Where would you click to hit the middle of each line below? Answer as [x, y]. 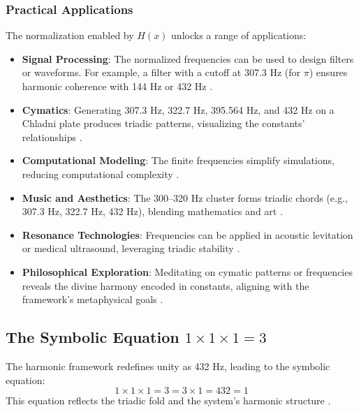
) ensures [328, 72]
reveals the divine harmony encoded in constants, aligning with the [166, 285]
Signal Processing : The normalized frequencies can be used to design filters [188, 58]
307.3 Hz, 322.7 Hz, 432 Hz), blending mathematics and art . [152, 211]
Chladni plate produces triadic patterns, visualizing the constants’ [163, 123]
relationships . [52, 137]
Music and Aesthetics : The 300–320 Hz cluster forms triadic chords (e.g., [185, 197]
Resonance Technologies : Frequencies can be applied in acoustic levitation [188, 234]
